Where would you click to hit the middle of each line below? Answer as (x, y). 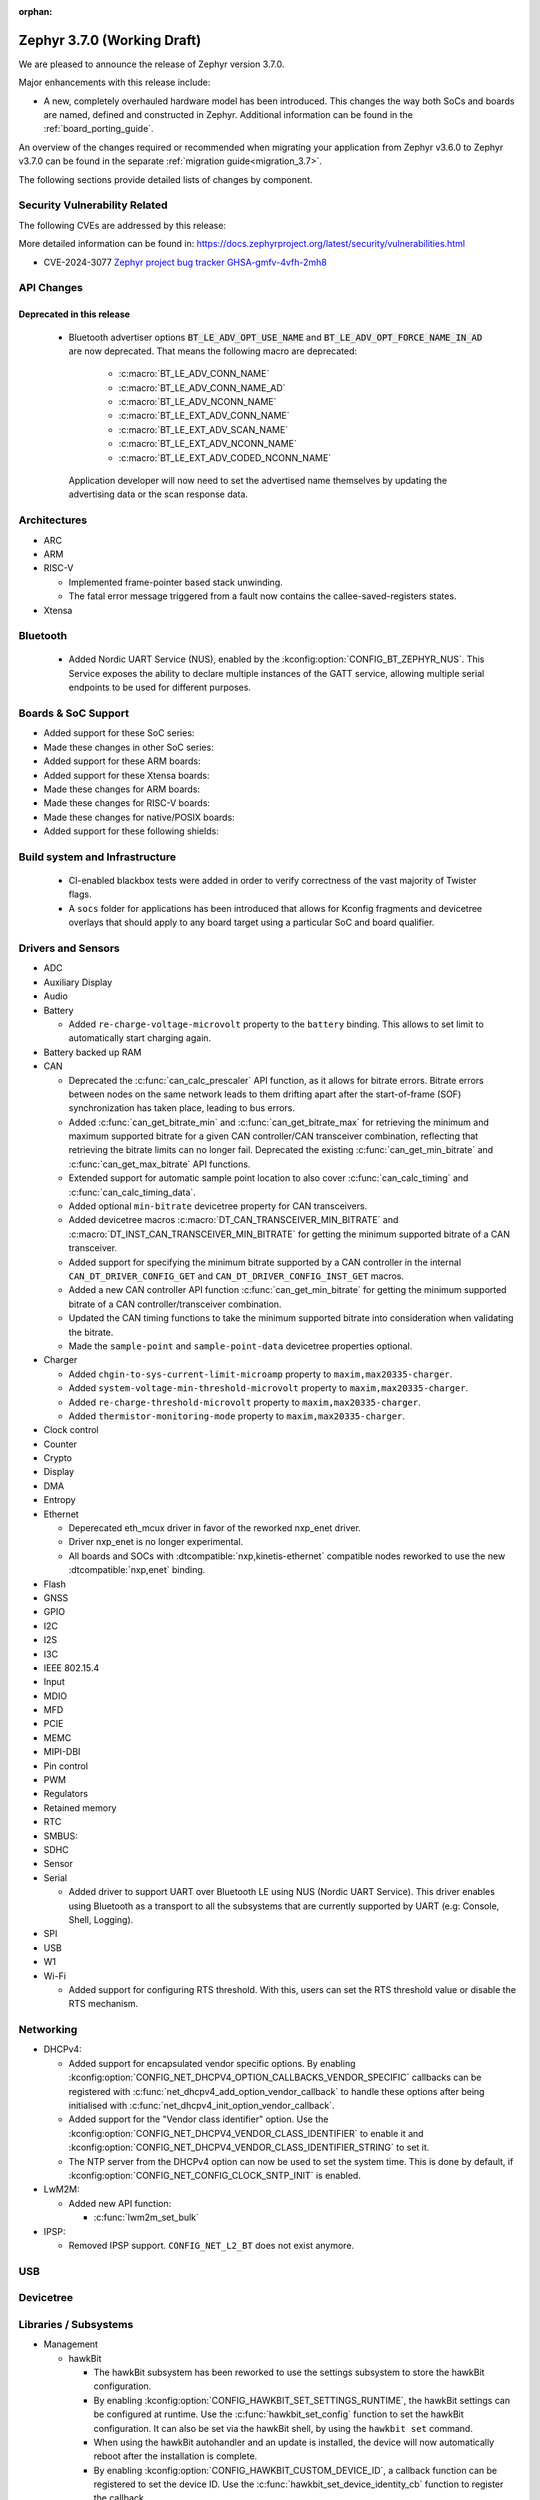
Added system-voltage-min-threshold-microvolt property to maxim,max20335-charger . (268, 1388)
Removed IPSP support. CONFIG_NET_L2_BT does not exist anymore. (211, 2245)
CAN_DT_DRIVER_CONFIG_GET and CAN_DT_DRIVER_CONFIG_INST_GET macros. (236, 1276)
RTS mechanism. (103, 2004)
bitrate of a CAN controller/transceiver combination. (175, 1304)
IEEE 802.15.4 (71, 1667)
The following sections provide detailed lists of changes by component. (166, 179)
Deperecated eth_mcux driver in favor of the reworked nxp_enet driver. (215, 1528)
